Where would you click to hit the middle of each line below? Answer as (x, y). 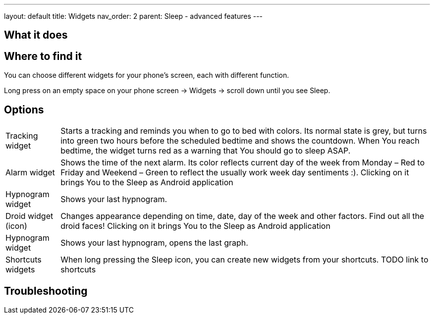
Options (24, 109)
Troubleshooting (46, 291)
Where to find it (43, 56)
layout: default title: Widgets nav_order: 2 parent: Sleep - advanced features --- (134, 16)
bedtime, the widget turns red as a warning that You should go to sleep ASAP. (206, 151)
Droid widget (29, 216)
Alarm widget (30, 173)
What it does (36, 35)
